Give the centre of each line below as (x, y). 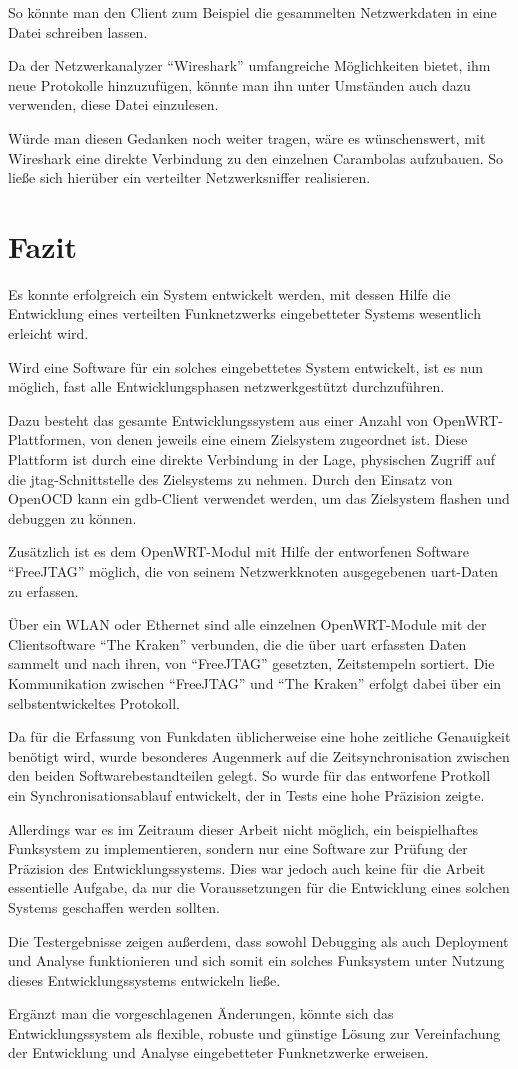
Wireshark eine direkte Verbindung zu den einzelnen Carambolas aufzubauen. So (256, 157)
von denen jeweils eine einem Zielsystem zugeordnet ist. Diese (279, 439)
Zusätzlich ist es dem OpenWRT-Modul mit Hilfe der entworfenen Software (238, 551)
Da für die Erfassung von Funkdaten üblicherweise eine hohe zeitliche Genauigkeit (259, 736)
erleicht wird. (48, 333)
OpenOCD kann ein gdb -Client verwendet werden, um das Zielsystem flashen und (259, 498)
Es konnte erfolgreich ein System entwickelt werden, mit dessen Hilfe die (229, 293)
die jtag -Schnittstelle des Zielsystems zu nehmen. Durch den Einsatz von (230, 478)
